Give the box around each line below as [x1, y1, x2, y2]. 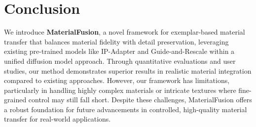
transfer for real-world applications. [4, 114, 111, 124]
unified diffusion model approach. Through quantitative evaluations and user [4, 55, 236, 66]
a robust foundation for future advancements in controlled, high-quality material [4, 104, 247, 114]
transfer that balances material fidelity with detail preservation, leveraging [4, 36, 229, 46]
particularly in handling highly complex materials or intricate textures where [4, 85, 236, 95]
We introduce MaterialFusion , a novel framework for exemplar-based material [4, 27, 245, 37]
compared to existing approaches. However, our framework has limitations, [4, 75, 230, 85]
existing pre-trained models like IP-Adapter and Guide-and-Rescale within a [4, 46, 235, 56]
